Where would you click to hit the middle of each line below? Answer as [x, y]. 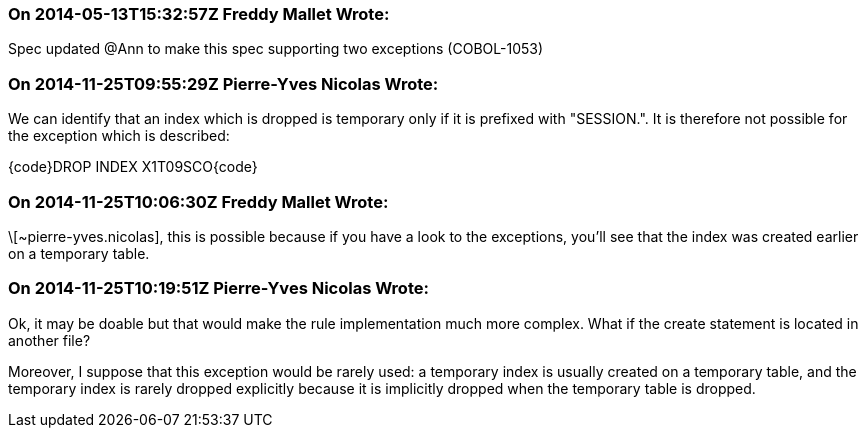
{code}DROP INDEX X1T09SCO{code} [133, 167]
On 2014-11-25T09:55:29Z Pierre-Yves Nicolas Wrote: [223, 83]
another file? [49, 340]
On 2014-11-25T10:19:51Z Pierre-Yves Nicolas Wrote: [218, 288]
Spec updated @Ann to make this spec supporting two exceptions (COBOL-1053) [276, 49]
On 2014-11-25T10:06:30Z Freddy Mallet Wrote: [198, 201]
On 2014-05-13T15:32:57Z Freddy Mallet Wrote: [199, 14]
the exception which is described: [119, 136]
